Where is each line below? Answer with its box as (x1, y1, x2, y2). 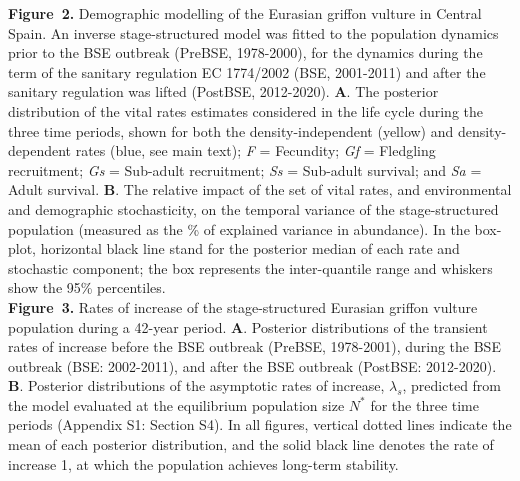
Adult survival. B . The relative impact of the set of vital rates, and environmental (8, 179, 512, 200)
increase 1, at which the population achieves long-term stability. (8, 453, 399, 474)
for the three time (370, 394, 479, 415)
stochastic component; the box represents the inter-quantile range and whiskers (8, 257, 493, 278)
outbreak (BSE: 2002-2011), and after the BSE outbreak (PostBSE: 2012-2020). (8, 355, 497, 376)
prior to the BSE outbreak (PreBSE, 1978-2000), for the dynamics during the (8, 42, 483, 63)
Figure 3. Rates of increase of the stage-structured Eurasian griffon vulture (8, 296, 478, 317)
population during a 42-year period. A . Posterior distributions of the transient (8, 316, 488, 337)
